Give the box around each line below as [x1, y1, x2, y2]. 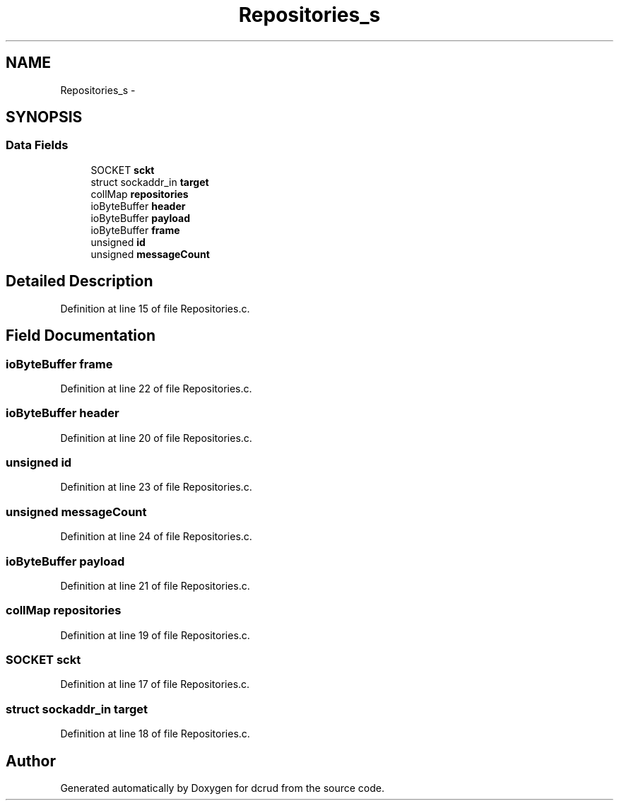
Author [6, 752, 56, 770]
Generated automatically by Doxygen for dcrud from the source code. [60, 781, 385, 794]
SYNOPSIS [6, 108, 83, 127]
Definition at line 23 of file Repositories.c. [60, 481, 252, 493]
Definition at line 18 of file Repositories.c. [60, 728, 250, 740]
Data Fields [6, 138, 69, 153]
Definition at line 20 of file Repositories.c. [60, 431, 252, 444]
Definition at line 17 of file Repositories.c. [60, 678, 250, 691]
